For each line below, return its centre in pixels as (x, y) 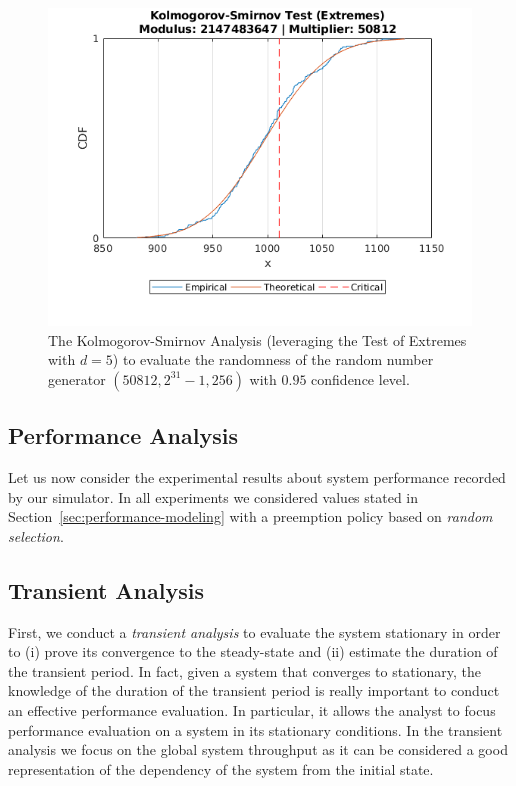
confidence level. (360, 378)
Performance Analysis (123, 435)
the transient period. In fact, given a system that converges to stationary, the (245, 670)
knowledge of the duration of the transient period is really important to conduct (254, 690)
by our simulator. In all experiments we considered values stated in (213, 496)
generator (77, 378)
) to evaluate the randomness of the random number (273, 359)
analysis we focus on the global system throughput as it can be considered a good (258, 749)
